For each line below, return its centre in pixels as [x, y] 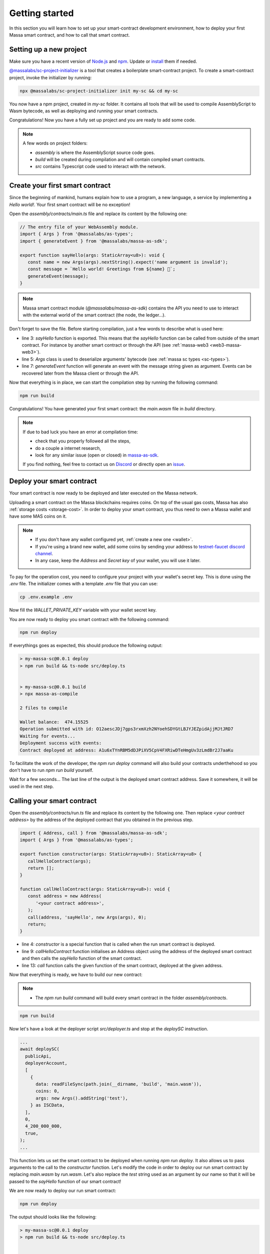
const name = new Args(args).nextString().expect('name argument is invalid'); [128, 262]
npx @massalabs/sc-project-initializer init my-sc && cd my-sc [99, 91]
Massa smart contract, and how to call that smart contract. [69, 35]
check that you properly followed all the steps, [83, 441]
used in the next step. [32, 786]
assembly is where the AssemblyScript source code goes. [95, 152]
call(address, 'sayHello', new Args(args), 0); [87, 917]
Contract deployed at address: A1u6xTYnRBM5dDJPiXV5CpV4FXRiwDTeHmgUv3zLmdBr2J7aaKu [126, 750]
